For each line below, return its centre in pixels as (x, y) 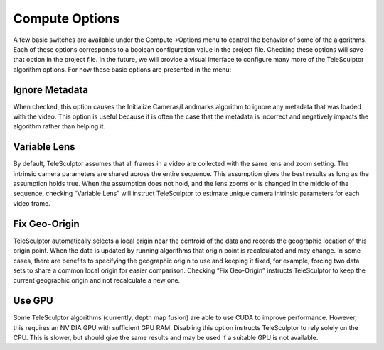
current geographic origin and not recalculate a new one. (97, 280)
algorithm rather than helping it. (59, 126)
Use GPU (33, 301)
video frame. (32, 203)
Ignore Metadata (51, 90)
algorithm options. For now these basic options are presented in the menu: (122, 69)
